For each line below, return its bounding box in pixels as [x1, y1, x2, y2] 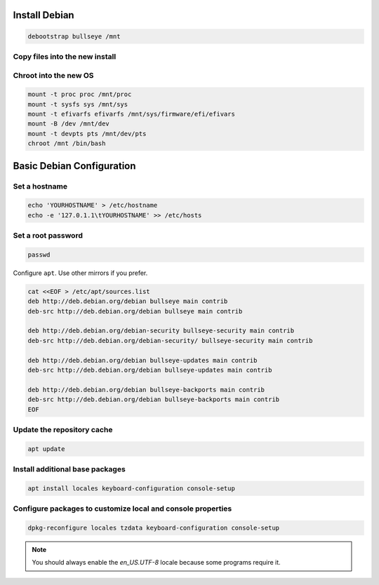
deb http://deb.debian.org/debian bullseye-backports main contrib [27, 386, 265, 394]
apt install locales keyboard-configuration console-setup [27, 484, 235, 492]
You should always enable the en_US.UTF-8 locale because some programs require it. [32, 558, 281, 567]
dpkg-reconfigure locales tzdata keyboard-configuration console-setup [27, 524, 280, 532]
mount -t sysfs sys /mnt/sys [27, 100, 128, 108]
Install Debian [13, 9, 74, 21]
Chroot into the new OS [13, 70, 94, 80]
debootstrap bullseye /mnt [27, 32, 121, 40]
